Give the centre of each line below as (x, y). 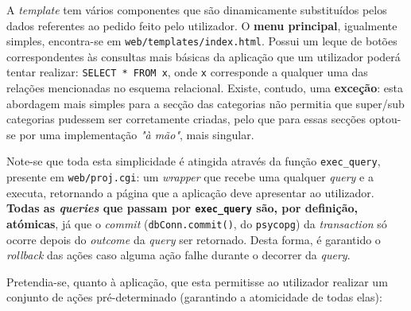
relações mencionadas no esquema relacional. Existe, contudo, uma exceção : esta (205, 88)
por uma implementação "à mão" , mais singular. (137, 134)
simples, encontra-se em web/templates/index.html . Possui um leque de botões (202, 41)
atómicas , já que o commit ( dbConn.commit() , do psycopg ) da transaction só (197, 224)
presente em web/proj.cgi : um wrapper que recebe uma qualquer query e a (190, 177)
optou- (385, 119)
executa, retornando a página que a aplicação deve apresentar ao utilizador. (190, 192)
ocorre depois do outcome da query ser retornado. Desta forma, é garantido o (194, 239)
